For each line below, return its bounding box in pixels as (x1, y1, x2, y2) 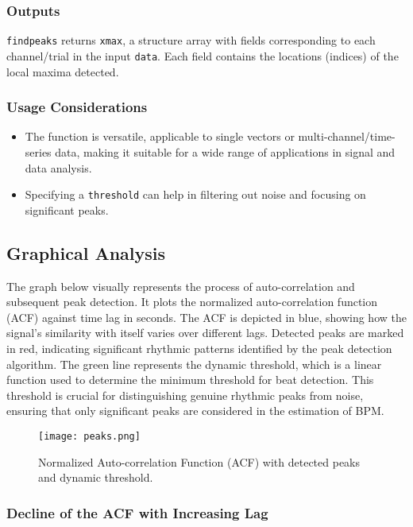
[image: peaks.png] (38, 430, 141, 442)
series (25, 143, 52, 160)
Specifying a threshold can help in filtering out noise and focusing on (25, 186, 366, 203)
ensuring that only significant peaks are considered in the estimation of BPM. (6, 402, 384, 419)
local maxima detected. (6, 63, 119, 79)
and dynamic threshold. (38, 469, 153, 486)
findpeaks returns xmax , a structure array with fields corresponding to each (6, 32, 376, 48)
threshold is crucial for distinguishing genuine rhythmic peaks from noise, (6, 386, 364, 403)
